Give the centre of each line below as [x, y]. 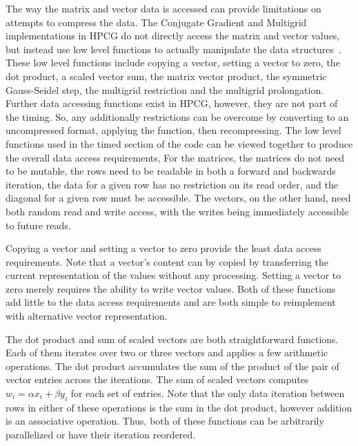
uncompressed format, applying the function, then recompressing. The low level [173, 130]
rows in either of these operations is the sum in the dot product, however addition [179, 407]
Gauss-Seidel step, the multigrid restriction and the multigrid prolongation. [165, 89]
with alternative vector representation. [87, 316]
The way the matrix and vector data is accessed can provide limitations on [163, 8]
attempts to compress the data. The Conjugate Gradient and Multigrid [156, 22]
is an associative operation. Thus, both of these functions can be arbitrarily [165, 421]
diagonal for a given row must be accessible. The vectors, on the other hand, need [178, 198]
